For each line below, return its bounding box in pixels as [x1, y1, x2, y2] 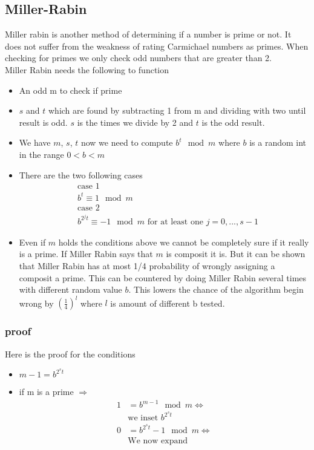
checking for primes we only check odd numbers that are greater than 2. [5, 51, 272, 64]
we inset [128, 414, 159, 423]
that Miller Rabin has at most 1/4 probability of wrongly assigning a [19, 259, 275, 272]
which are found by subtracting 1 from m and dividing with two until [48, 104, 306, 117]
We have [19, 136, 51, 149]
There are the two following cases [19, 168, 143, 181]
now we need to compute [80, 136, 173, 149]
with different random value [19, 283, 122, 296]
